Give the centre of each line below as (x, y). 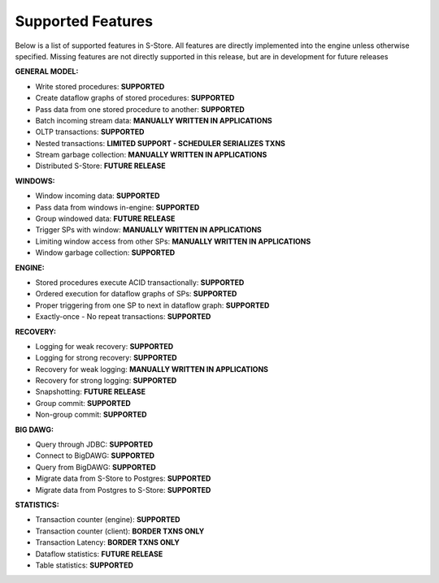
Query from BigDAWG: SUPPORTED (96, 467)
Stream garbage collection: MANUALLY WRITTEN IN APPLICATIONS (151, 155)
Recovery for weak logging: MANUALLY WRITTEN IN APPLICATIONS (152, 369)
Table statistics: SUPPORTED (85, 565)
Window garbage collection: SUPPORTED (105, 253)
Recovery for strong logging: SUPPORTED (106, 381)
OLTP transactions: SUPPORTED (90, 132)
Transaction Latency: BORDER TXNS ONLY (108, 542)
